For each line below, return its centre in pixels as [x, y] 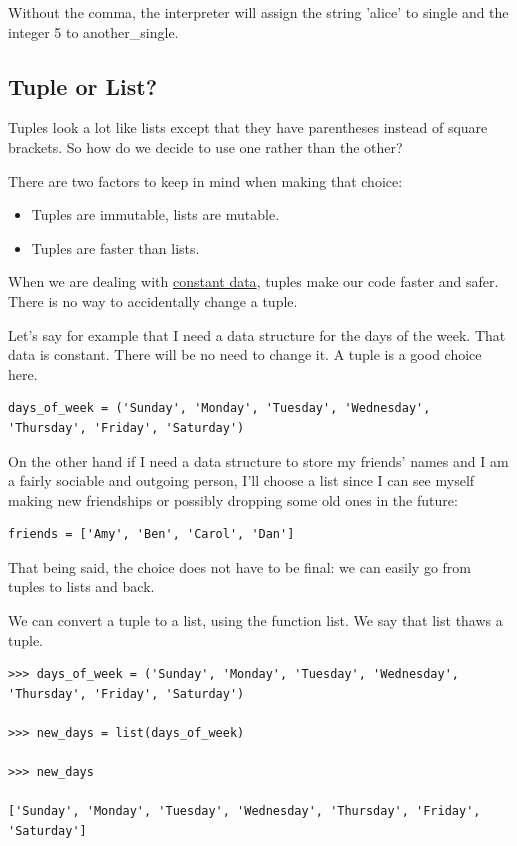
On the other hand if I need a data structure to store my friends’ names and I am [258, 460]
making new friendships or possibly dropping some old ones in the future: [233, 499]
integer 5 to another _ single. [93, 31]
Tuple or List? [83, 85]
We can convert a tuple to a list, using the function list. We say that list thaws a [255, 620]
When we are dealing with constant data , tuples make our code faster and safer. [253, 281]
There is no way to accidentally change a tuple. [153, 300]
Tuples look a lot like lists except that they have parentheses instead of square [248, 127]
